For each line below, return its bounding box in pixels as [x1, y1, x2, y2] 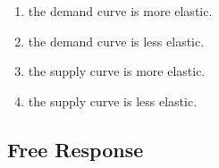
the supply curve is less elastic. [28, 91, 198, 110]
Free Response [7, 135, 144, 163]
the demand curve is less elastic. [28, 31, 205, 50]
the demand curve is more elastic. [28, 2, 213, 20]
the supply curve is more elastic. [28, 62, 206, 80]
